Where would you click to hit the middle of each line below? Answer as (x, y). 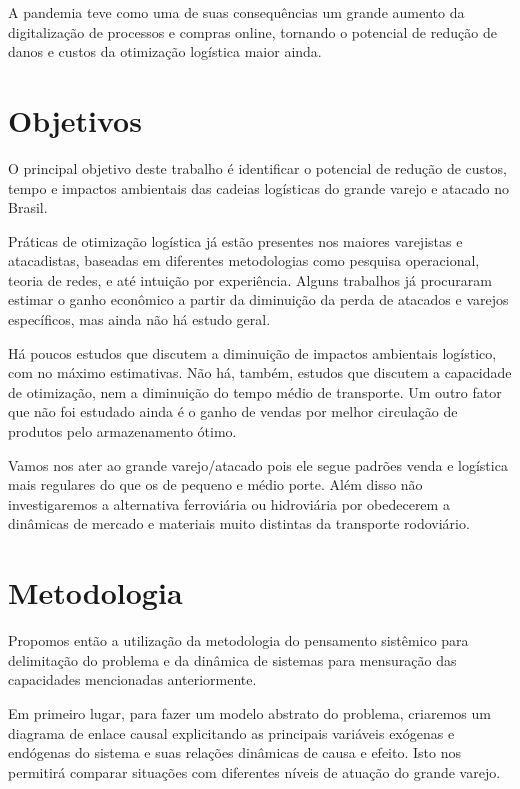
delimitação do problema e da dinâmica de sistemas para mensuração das (232, 659)
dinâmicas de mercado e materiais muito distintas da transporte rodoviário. (239, 523)
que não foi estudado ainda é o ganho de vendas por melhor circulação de (233, 411)
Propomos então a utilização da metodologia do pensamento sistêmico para (238, 640)
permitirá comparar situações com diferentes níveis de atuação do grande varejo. (254, 771)
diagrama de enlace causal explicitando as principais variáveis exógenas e (231, 732)
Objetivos (75, 119)
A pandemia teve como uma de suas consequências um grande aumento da (236, 12)
